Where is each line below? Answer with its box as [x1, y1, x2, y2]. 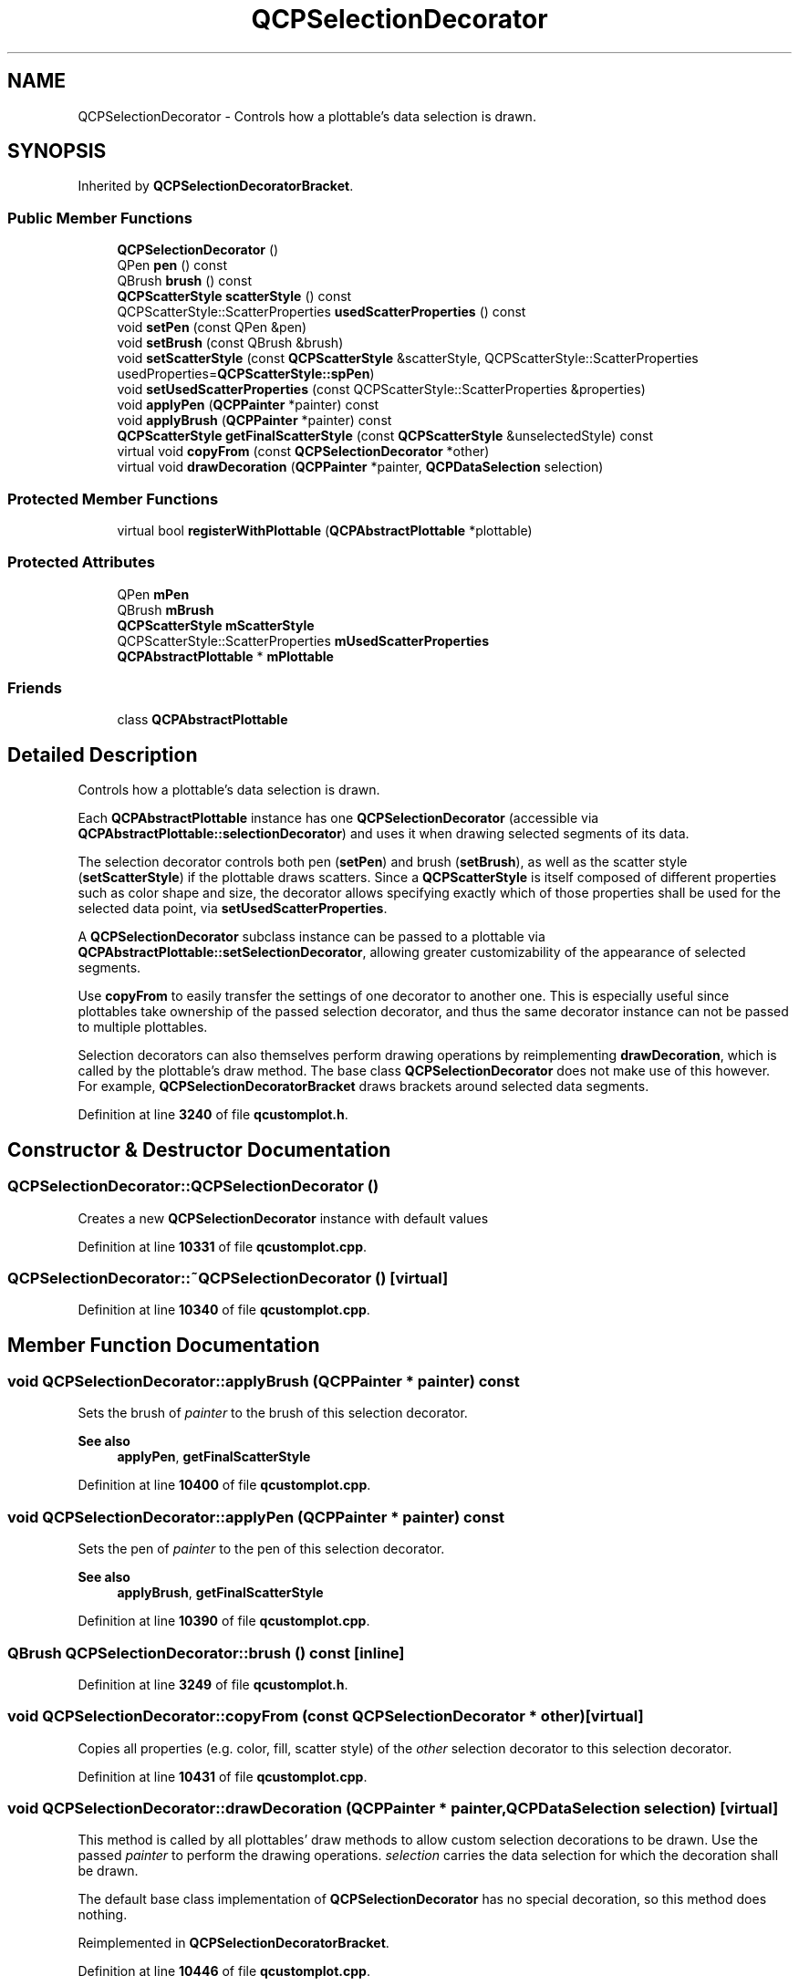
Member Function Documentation [7, 1333, 320, 1357]
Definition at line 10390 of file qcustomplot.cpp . [78, 1613, 370, 1629]
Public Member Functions [7, 208, 192, 227]
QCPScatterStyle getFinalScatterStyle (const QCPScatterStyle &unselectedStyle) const [117, 428, 654, 444]
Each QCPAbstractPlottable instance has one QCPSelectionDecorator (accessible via [78, 810, 599, 827]
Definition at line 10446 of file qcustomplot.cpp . [78, 1963, 370, 1980]
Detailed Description [7, 743, 198, 766]
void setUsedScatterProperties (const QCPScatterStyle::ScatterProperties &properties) [117, 381, 646, 398]
